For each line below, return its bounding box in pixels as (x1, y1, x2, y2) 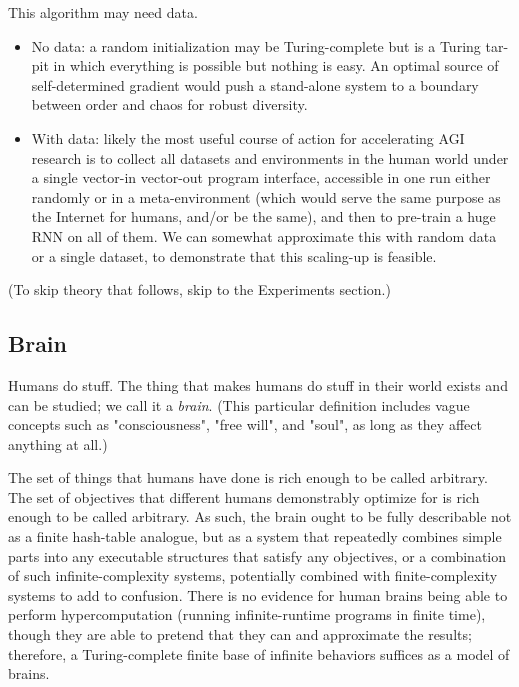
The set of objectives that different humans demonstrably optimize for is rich (8, 486, 480, 507)
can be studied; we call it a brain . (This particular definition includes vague (8, 394, 470, 415)
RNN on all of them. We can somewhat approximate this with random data (31, 225, 497, 246)
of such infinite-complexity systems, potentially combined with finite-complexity (8, 565, 498, 586)
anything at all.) (8, 433, 108, 454)
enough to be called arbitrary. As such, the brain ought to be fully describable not (8, 506, 512, 527)
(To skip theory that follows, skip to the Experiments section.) (8, 279, 391, 300)
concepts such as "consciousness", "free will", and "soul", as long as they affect (8, 414, 482, 435)
